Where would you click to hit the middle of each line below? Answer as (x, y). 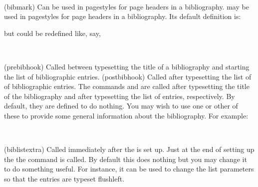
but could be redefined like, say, (52, 33)
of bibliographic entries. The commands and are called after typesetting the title (127, 86)
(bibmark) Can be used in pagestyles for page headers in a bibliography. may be (127, 6)
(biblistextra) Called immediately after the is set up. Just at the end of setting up (129, 149)
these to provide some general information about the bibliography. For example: (126, 115)
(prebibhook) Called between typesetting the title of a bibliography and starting (127, 66)
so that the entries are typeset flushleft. (64, 178)
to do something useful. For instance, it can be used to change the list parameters (129, 169)
